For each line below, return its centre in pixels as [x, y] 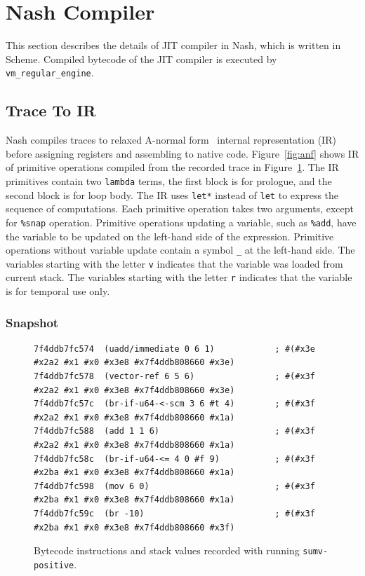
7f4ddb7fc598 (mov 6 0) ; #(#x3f [174, 486]
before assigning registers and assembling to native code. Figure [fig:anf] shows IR [182, 153]
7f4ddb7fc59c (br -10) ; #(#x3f [174, 514]
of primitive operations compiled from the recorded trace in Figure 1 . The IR [172, 167]
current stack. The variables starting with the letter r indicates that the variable [179, 277]
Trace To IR [51, 110]
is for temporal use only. [58, 291]
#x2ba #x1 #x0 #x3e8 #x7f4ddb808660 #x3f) [134, 527]
